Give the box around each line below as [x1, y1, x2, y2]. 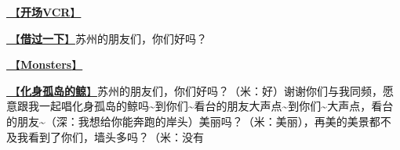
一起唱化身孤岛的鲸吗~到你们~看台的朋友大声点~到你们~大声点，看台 [38, 98, 394, 114]
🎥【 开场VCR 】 [6, 4, 82, 20]
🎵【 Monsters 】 [6, 56, 83, 73]
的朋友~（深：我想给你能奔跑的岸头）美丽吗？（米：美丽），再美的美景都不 [6, 112, 391, 129]
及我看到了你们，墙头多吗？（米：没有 [6, 128, 204, 145]
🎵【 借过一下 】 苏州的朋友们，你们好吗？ [6, 30, 207, 46]
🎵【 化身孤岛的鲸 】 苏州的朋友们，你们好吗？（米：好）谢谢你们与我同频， [6, 82, 383, 98]
